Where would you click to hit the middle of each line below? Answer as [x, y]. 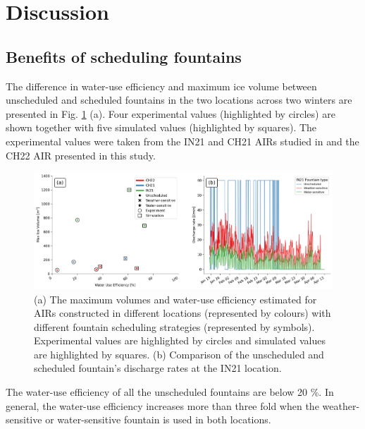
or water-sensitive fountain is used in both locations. [158, 419]
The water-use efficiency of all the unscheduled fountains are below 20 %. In [170, 392]
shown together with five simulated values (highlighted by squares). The [161, 127]
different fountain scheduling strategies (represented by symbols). [174, 326]
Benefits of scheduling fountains [124, 56]
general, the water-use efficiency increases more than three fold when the [162, 405]
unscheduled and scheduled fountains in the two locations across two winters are [179, 100]
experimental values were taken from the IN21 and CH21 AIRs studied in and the [182, 141]
